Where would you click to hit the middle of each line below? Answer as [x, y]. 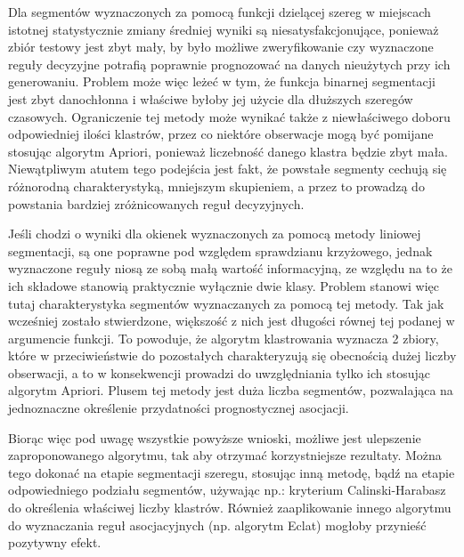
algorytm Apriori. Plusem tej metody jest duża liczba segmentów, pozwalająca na [231, 390]
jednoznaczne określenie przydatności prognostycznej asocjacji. [179, 408]
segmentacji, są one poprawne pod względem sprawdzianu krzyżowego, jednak [220, 250]
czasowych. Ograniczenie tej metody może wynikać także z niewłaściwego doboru [229, 116]
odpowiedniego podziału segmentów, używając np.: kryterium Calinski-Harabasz [227, 490]
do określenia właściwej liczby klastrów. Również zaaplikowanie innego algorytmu [230, 508]
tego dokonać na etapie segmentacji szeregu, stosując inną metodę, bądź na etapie [232, 472]
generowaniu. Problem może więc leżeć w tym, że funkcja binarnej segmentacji [222, 81]
